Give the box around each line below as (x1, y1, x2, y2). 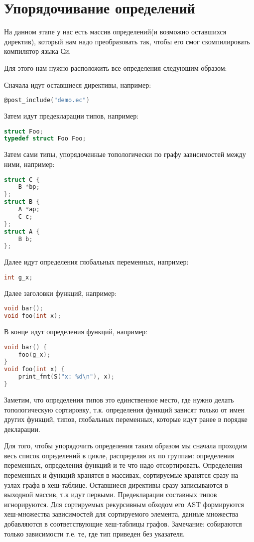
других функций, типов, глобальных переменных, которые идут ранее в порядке (4, 414, 248, 424)
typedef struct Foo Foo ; (4, 135, 86, 142)
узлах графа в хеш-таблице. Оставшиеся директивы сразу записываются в (4, 479, 228, 490)
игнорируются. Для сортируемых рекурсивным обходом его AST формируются (4, 499, 245, 509)
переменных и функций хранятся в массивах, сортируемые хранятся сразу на (4, 470, 238, 480)
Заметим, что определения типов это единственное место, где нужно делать (4, 394, 234, 405)
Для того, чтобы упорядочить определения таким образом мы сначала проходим (4, 440, 247, 451)
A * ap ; (18, 206, 40, 213)
